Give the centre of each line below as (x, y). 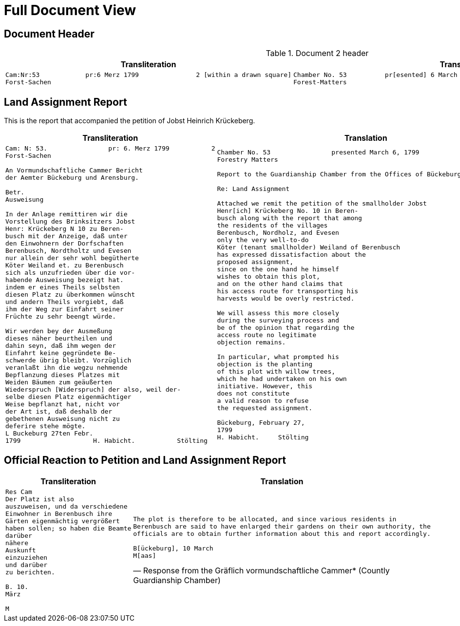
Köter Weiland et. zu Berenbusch (65, 266)
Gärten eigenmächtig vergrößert (63, 521)
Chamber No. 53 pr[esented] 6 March (375, 75)
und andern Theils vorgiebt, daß (65, 302)
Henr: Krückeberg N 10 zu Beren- (65, 229)
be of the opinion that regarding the (286, 327)
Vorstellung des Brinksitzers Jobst (70, 222)
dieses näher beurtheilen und (59, 339)
